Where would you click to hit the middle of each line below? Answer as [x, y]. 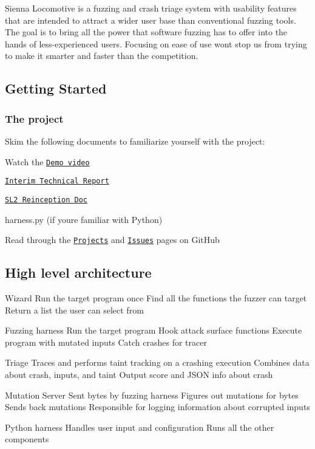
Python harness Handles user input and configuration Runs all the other [140, 427]
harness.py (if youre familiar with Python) [84, 219]
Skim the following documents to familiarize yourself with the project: [135, 141]
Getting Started [56, 88]
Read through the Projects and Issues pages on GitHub [112, 240]
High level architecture [78, 272]
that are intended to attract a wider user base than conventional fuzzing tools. [151, 20]
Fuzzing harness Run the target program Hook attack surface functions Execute [154, 330]
